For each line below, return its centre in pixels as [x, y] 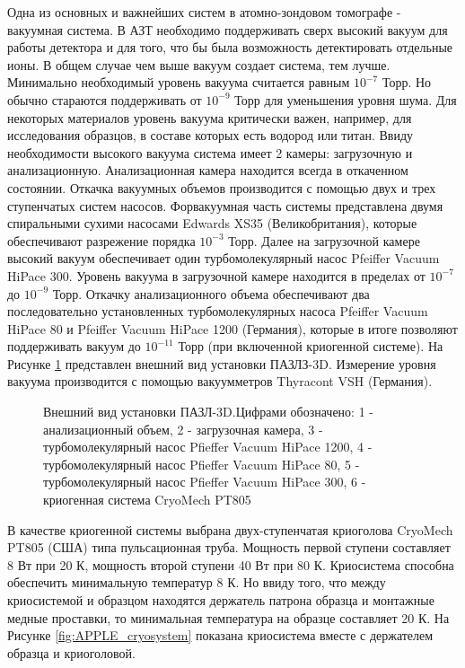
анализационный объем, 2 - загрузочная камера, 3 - [183, 429]
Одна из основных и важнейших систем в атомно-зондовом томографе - [204, 12]
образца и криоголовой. [71, 652]
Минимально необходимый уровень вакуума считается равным [179, 82]
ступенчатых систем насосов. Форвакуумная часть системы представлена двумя [225, 205]
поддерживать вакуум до [74, 346]
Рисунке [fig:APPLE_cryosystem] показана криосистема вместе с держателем [220, 635]
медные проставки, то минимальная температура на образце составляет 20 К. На [228, 617]
